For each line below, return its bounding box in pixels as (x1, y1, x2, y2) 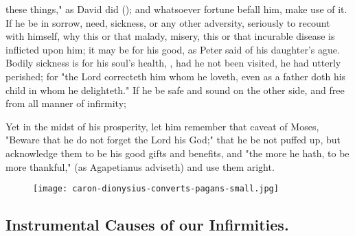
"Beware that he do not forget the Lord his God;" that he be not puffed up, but (5, 132, 341, 147)
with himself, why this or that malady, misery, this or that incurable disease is (5, 29, 335, 43)
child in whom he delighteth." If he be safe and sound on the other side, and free (5, 82, 345, 97)
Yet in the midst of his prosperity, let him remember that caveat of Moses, (5, 119, 319, 133)
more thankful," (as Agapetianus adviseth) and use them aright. (5, 159, 275, 174)
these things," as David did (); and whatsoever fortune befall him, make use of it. (5, 2, 347, 16)
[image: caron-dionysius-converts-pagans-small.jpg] (33, 184, 279, 194)
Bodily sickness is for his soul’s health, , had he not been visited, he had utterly (5, 56, 341, 70)
